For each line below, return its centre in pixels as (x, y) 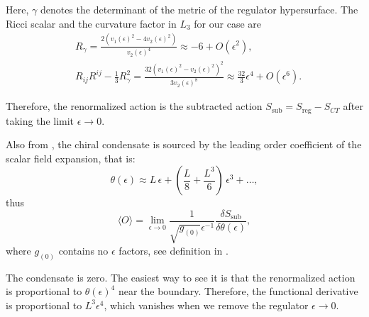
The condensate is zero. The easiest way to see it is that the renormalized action (181, 277)
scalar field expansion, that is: (71, 158)
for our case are (227, 23)
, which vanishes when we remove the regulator (206, 305)
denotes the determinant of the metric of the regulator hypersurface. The (199, 9)
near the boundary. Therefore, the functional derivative (238, 291)
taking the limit (40, 120)
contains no (83, 250)
